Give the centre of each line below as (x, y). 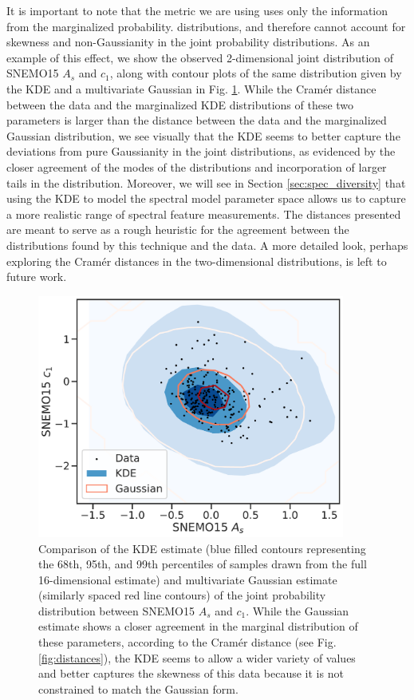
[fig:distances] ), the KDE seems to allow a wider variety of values (197, 657)
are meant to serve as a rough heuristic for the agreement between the (178, 229)
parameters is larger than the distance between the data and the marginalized (197, 120)
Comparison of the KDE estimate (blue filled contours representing (202, 548)
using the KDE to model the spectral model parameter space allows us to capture (206, 198)
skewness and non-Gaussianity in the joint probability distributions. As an (188, 42)
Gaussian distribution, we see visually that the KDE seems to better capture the (203, 135)
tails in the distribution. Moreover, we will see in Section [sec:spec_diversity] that (206, 182)
